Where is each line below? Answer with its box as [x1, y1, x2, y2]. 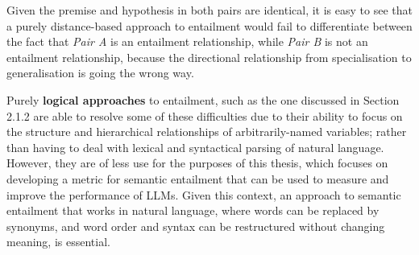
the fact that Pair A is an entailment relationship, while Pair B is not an [6, 33, 368, 50]
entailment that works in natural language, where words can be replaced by [6, 202, 380, 219]
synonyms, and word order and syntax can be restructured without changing [6, 217, 385, 234]
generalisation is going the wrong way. [6, 64, 194, 81]
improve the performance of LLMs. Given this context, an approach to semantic [6, 186, 401, 203]
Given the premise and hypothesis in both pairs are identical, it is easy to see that [6, 2, 413, 18]
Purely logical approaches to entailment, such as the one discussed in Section [6, 91, 400, 108]
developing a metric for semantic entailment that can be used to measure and [6, 170, 389, 187]
